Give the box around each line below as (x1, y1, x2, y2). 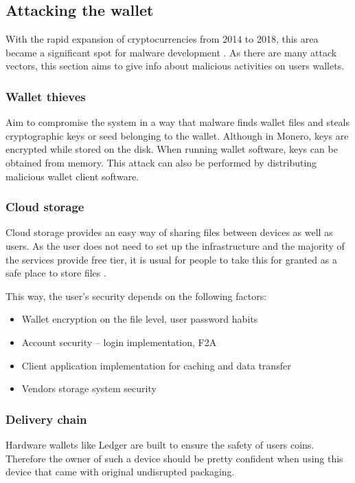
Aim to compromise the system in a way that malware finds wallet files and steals (5, 115, 350, 129)
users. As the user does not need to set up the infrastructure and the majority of (5, 238, 345, 253)
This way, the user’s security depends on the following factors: (5, 288, 267, 303)
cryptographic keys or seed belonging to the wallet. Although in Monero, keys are (5, 128, 349, 142)
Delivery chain (5, 410, 87, 427)
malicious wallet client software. (5, 169, 139, 183)
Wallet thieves (5, 87, 86, 105)
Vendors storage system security (21, 381, 157, 396)
